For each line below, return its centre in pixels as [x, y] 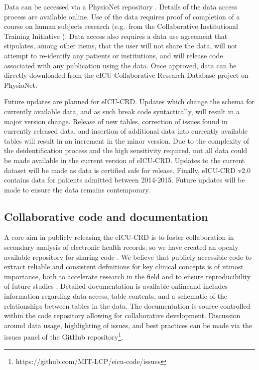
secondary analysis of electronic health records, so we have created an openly [121, 247]
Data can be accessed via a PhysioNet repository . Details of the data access [121, 6]
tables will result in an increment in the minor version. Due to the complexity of [127, 140]
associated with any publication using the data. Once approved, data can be [120, 65]
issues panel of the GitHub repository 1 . [64, 336]
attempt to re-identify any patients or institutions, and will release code [114, 55]
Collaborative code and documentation [106, 216]
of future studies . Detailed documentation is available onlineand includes [116, 286]
